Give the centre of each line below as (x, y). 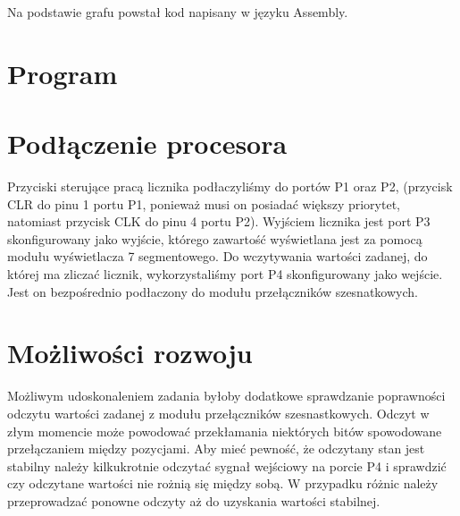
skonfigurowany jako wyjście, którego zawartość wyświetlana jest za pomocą (215, 238)
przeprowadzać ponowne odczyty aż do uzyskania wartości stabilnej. (194, 500)
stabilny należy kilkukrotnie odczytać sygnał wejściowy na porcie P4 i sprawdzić (227, 465)
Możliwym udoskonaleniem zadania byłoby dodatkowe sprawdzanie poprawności (226, 396)
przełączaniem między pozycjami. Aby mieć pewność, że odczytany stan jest (216, 448)
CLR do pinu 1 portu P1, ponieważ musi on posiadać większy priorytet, (204, 203)
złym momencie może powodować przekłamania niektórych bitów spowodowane (225, 431)
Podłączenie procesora (147, 144)
